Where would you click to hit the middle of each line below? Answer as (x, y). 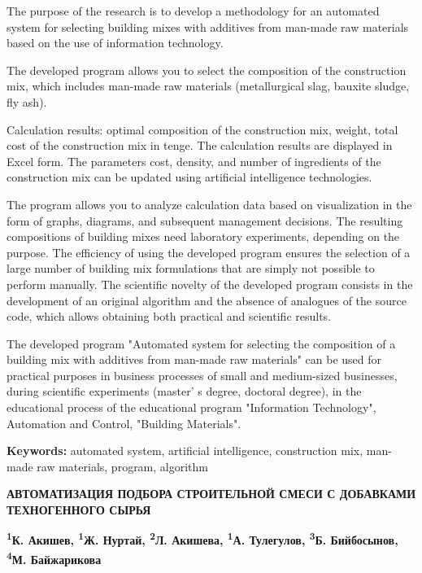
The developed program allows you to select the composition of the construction (207, 70)
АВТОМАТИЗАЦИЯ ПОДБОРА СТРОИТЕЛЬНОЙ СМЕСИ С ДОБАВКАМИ (211, 494)
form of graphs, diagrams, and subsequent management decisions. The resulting (205, 220)
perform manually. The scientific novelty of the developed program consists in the (210, 284)
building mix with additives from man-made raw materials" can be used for (194, 359)
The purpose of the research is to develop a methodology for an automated (193, 11)
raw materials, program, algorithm (122, 466)
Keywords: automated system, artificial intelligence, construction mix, (185, 451)
